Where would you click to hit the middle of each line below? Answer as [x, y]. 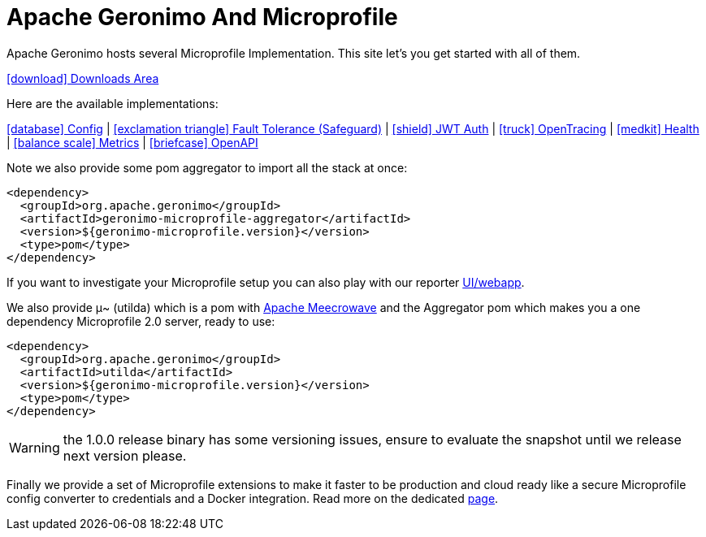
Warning [35, 447]
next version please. [125, 455]
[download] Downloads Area [83, 78]
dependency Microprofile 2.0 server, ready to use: [141, 321]
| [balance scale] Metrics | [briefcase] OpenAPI [132, 142]
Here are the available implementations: [113, 103]
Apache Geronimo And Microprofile [202, 17]
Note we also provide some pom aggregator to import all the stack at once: [207, 167]
